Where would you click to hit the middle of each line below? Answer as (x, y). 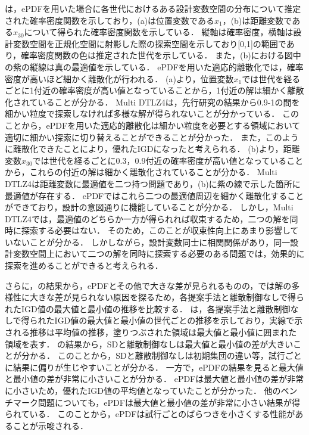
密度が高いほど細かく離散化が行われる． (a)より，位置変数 (119, 78)
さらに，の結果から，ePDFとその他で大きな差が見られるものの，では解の (148, 285)
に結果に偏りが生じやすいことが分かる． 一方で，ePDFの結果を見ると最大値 (154, 367)
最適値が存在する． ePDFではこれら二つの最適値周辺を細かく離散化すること (154, 195)
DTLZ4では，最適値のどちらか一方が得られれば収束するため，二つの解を (147, 218)
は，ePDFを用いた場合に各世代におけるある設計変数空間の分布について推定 (153, 8)
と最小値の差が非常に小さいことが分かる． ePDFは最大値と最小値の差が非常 (154, 379)
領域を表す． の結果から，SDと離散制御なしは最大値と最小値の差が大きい (149, 344)
